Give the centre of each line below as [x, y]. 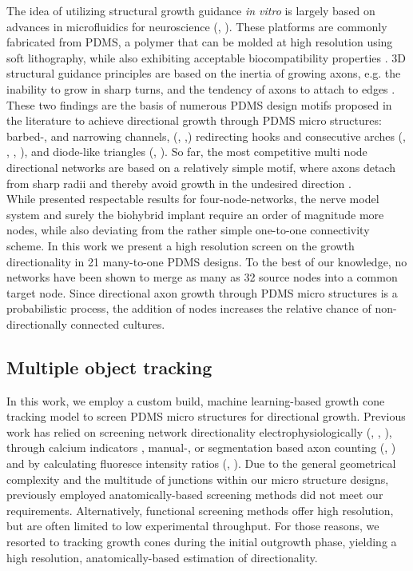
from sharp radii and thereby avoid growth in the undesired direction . [179, 183]
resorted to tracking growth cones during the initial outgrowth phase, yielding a [202, 542]
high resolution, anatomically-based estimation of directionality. [162, 557]
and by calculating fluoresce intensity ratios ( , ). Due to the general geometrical [201, 463]
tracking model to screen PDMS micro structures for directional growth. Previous [206, 416]
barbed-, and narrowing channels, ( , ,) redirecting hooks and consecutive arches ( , [206, 136]
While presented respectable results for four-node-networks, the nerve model [193, 199]
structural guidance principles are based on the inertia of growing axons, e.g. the [204, 73]
